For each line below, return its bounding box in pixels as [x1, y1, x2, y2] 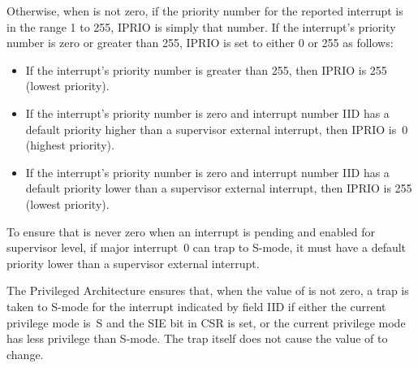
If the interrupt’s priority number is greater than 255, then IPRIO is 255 [25, 61, 387, 78]
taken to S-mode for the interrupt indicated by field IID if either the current [6, 297, 386, 314]
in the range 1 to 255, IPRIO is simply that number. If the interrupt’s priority [6, 18, 396, 35]
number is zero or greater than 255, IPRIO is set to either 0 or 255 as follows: [6, 34, 394, 51]
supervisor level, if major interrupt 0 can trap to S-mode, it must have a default [6, 239, 407, 256]
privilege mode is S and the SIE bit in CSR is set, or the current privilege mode [6, 314, 406, 331]
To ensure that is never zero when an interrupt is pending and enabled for [6, 223, 375, 240]
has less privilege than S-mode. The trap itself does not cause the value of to [6, 330, 388, 347]
